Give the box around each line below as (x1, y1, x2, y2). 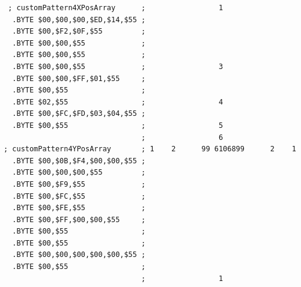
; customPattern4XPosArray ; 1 (8, 4, 223, 12)
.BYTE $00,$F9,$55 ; (12, 180, 146, 189)
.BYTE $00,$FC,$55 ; (12, 192, 146, 201)
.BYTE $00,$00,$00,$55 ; (12, 168, 146, 177)
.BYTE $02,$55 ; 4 (12, 97, 223, 106)
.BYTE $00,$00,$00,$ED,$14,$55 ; (12, 15, 146, 24)
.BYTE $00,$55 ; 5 (12, 121, 223, 130)
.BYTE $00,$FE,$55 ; (12, 204, 146, 213)
